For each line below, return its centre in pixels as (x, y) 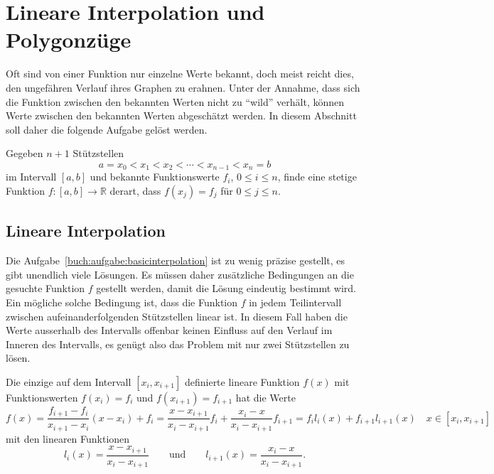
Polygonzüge (69, 39)
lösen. (18, 358)
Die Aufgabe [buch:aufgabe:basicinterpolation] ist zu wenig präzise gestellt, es (176, 260)
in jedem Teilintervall (295, 302)
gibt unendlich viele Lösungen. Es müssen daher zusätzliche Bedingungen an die (180, 274)
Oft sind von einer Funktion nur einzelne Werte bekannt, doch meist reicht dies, (180, 74)
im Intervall (31, 177)
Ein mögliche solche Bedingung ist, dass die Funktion (122, 302)
